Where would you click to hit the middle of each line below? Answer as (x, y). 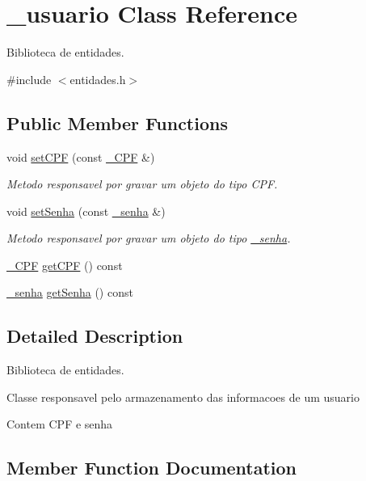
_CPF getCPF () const (65, 265)
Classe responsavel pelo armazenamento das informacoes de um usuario (183, 397)
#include (29, 79)
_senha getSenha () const (70, 292)
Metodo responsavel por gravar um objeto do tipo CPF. (142, 184)
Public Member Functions (117, 122)
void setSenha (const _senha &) (86, 211)
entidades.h (98, 79)
